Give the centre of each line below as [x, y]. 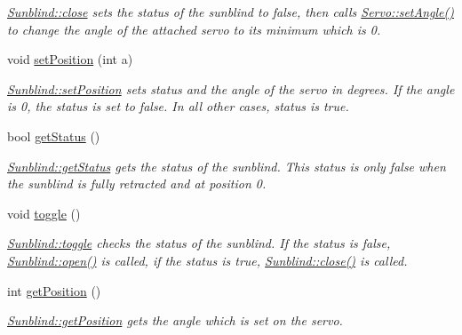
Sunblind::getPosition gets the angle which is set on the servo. [175, 320]
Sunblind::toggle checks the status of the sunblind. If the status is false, [199, 243]
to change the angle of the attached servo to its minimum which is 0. [194, 29]
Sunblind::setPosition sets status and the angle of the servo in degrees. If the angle [231, 88]
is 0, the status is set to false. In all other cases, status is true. [178, 106]
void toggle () [44, 213]
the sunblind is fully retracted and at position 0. [137, 183]
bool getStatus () [54, 136]
